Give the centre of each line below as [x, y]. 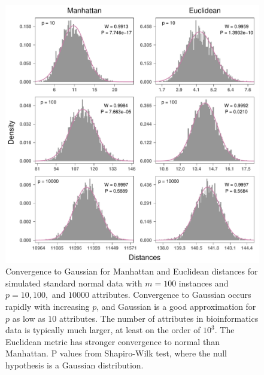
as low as [29, 318]
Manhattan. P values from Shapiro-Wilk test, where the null [116, 353]
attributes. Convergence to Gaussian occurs [172, 295]
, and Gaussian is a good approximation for [176, 306]
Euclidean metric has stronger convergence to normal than [113, 341]
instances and [204, 283]
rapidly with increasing [48, 306]
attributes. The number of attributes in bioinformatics [159, 318]
